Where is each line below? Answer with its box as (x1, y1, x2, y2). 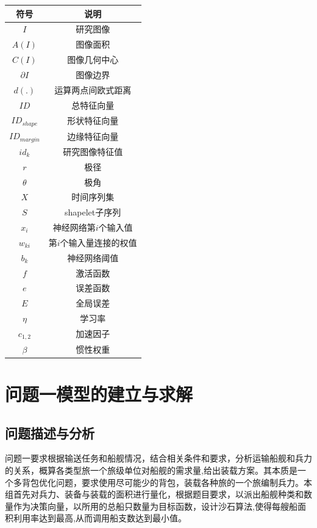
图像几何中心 (67, 53, 119, 66)
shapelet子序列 (65, 206, 121, 219)
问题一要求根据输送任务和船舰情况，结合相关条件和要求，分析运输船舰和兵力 (5, 452, 312, 465)
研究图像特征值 (63, 145, 123, 157)
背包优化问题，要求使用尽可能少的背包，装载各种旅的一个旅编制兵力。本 (21, 476, 312, 488)
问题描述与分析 (5, 423, 94, 442)
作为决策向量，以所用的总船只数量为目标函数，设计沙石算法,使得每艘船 (13, 499, 297, 512)
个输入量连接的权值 (60, 236, 137, 248)
